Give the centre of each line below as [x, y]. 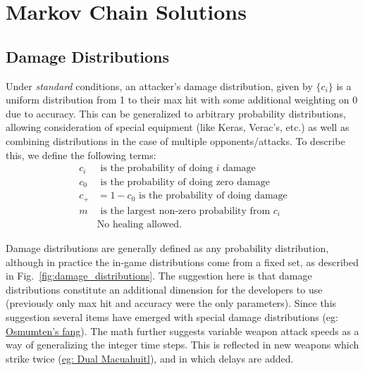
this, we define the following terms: [81, 155]
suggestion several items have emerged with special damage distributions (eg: [172, 317]
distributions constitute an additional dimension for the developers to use [164, 289]
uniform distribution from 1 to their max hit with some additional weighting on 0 [182, 100]
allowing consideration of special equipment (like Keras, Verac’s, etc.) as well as [178, 127]
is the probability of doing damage [213, 196]
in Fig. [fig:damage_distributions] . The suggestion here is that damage [159, 276]
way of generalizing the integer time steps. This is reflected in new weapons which [182, 345]
